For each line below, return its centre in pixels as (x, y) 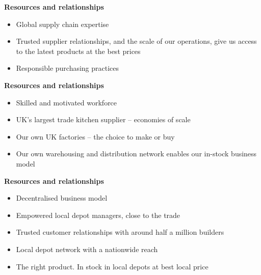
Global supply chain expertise (62, 24)
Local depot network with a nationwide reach (87, 249)
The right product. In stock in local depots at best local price (112, 266)
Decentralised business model (62, 198)
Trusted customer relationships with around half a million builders (120, 232)
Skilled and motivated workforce (67, 102)
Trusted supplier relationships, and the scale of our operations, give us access (136, 41)
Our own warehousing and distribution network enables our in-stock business (136, 154)
